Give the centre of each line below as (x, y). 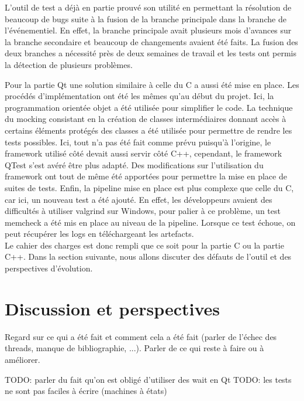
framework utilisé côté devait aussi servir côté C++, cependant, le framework (144, 153)
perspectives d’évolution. (49, 268)
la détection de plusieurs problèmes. (69, 64)
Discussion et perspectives (113, 308)
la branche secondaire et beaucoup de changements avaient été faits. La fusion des (151, 41)
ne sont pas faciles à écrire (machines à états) (86, 391)
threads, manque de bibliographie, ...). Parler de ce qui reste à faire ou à (134, 348)
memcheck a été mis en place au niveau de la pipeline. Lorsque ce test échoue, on (150, 222)
